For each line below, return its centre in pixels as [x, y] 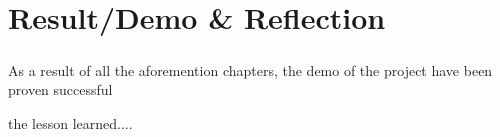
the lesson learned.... [70, 122]
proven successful [60, 89]
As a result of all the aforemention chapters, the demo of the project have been [250, 69]
